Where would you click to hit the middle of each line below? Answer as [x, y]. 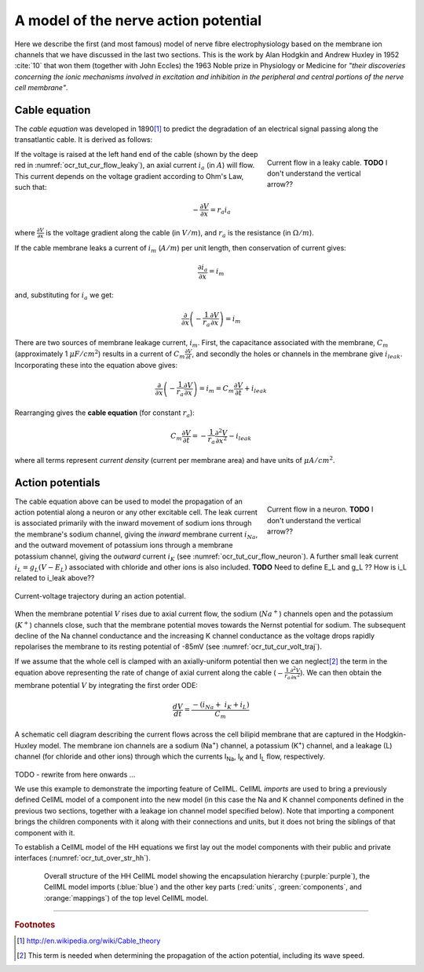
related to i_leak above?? [55, 578]
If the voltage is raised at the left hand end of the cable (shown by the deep [136, 154]
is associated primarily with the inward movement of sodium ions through [133, 523]
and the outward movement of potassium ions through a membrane [124, 545]
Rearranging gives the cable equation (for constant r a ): [105, 413]
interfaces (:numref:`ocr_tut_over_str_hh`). [82, 858]
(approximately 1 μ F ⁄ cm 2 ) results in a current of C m [100, 354]
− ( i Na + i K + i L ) [221, 706]
